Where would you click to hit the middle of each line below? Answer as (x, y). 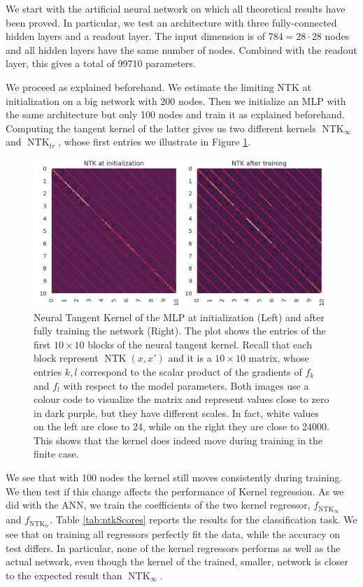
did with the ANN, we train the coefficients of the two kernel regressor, (158, 505)
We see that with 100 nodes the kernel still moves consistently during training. (174, 478)
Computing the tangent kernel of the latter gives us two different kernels (161, 128)
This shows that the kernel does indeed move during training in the (178, 440)
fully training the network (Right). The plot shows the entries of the (180, 331)
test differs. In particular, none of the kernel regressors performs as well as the (173, 547)
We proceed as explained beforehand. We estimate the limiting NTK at (158, 86)
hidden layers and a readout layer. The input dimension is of (135, 36)
